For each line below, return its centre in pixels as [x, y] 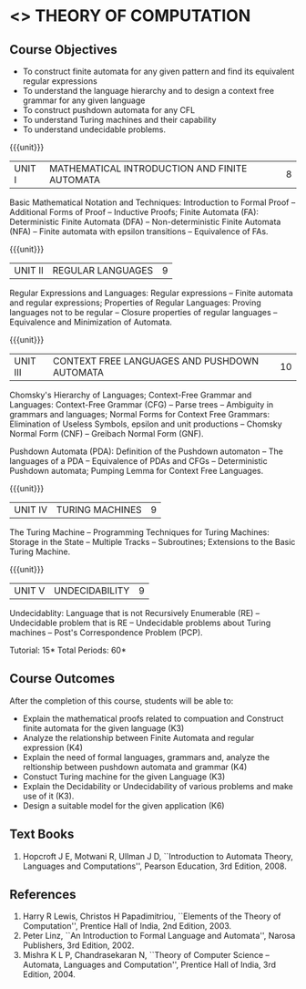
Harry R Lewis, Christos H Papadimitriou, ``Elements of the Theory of [152, 916]
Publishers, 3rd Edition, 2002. [78, 945]
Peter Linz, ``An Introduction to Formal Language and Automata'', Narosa [159, 936]
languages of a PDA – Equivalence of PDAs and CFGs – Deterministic [138, 461]
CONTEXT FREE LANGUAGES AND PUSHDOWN [156, 361]
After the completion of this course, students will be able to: [122, 701]
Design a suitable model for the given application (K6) [123, 805]
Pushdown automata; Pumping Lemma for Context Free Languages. [137, 471]
